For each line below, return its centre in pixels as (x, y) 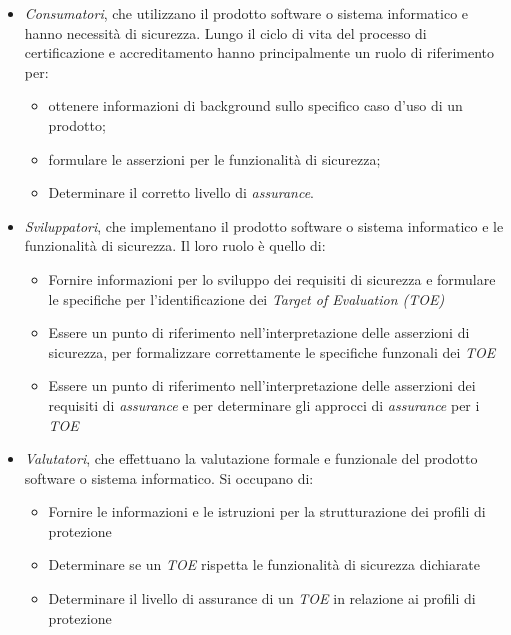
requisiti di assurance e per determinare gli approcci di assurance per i (264, 404)
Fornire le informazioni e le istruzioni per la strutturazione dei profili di (267, 511)
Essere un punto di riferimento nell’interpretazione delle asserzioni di (259, 332)
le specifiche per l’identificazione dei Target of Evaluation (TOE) (246, 298)
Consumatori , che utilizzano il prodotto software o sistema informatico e (246, 13)
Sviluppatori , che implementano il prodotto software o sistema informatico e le (264, 225)
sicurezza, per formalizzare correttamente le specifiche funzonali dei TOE (272, 351)
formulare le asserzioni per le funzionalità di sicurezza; (214, 158)
